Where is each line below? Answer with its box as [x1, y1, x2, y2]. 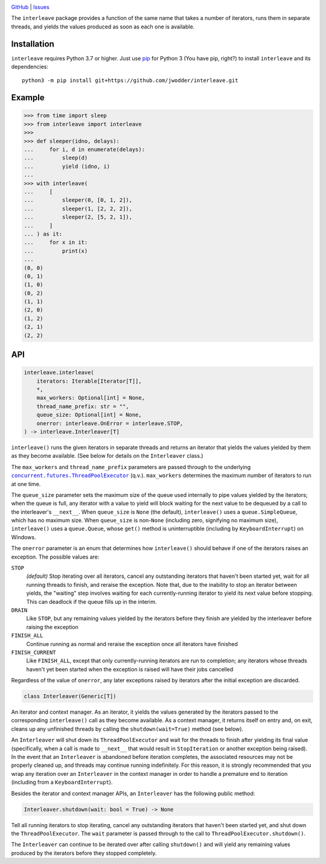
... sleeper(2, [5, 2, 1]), [24, 214, 133, 220]
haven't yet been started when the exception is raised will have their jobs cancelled [26, 665, 234, 673]
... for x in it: [24, 239, 88, 246]
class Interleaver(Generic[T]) [24, 693, 117, 700]
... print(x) [24, 248, 88, 254]
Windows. [11, 533, 36, 540]
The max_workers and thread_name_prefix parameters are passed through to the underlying [11, 463, 251, 470]
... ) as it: [24, 230, 63, 237]
